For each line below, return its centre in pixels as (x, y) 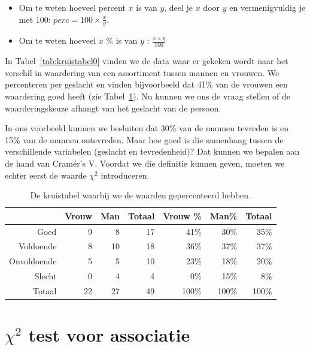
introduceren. (125, 175)
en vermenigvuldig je (268, 7)
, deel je (179, 7)
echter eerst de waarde (46, 175)
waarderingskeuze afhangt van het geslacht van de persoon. (113, 108)
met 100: (35, 19)
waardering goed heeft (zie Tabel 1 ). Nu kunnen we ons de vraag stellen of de (148, 96)
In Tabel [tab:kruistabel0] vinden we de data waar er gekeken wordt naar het (147, 61)
